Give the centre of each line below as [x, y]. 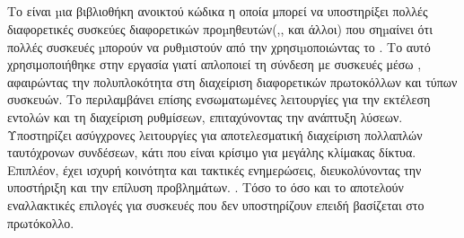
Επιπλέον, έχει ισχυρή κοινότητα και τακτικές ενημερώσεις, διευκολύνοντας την [214, 169]
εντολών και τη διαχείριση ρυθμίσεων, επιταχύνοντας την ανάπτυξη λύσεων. [205, 116]
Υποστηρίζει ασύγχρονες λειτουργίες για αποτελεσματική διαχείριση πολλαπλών [215, 134]
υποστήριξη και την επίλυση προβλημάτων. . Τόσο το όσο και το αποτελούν [206, 187]
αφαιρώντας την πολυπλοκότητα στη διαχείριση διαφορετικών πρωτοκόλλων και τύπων [232, 81]
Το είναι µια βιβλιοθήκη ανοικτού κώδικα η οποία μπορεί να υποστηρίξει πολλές [218, 11]
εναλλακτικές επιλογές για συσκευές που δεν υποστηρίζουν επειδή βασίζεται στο [216, 204]
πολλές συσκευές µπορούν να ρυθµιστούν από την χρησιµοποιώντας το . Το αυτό [219, 46]
